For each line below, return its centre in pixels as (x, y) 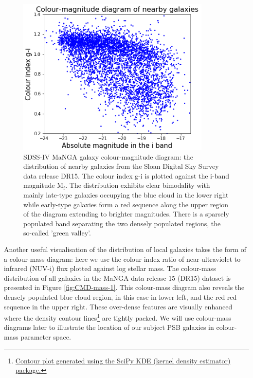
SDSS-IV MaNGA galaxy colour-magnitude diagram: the (108, 156)
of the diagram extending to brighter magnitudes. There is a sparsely (126, 214)
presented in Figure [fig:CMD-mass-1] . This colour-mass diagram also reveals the (124, 287)
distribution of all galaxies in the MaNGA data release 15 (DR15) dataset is (117, 278)
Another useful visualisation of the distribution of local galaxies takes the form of (125, 249)
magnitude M (44, 185)
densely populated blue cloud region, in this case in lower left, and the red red (120, 297)
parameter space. (46, 336)
